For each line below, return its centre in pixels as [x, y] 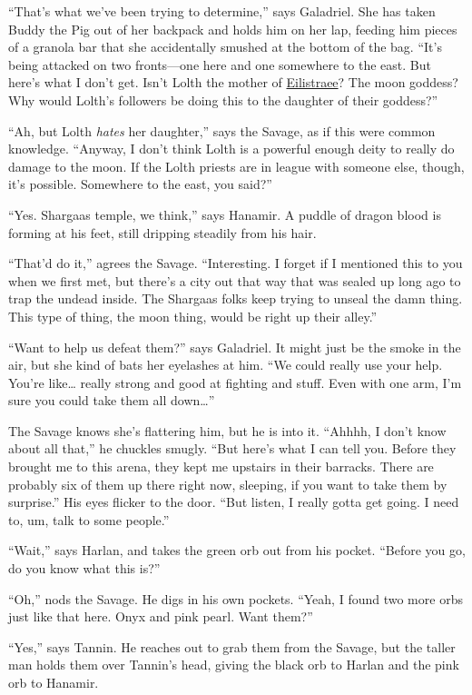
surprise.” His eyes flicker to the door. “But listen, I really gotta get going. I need [234, 502]
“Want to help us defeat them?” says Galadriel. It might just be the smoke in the [235, 347]
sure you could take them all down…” [112, 400]
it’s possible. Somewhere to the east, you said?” [140, 184]
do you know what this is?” [84, 568]
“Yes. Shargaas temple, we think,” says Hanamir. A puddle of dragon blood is [225, 214]
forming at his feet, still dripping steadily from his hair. [162, 232]
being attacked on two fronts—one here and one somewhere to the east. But [220, 64]
